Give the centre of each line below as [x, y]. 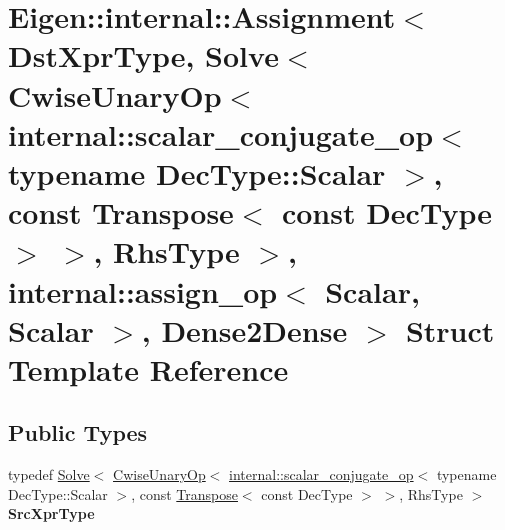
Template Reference [148, 368]
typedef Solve [49, 474]
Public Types [78, 432]
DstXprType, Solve [143, 55]
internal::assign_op [143, 290]
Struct [450, 329]
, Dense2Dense [244, 329]
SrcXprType [51, 513]
